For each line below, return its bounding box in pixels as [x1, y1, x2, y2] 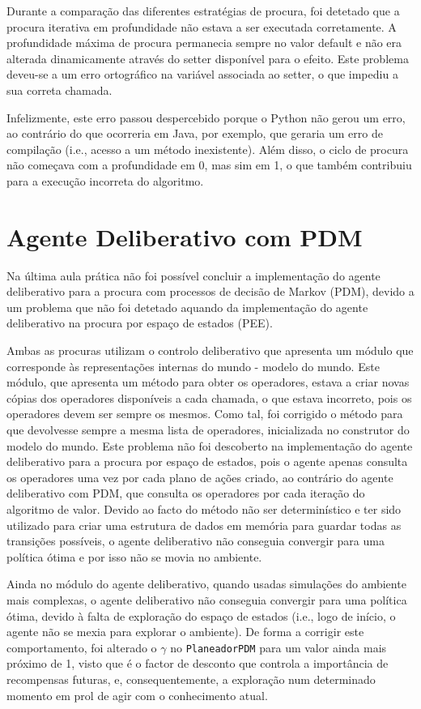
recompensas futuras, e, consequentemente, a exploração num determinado [6, 670, 376, 687]
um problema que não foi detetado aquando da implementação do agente [6, 298, 368, 315]
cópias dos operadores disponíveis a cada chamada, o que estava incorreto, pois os [6, 389, 412, 406]
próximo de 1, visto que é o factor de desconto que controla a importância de [6, 655, 389, 672]
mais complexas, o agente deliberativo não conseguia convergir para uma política [6, 591, 407, 608]
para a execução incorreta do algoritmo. [6, 172, 204, 189]
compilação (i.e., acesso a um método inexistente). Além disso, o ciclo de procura [6, 140, 409, 157]
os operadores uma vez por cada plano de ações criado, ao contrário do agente [6, 468, 393, 485]
